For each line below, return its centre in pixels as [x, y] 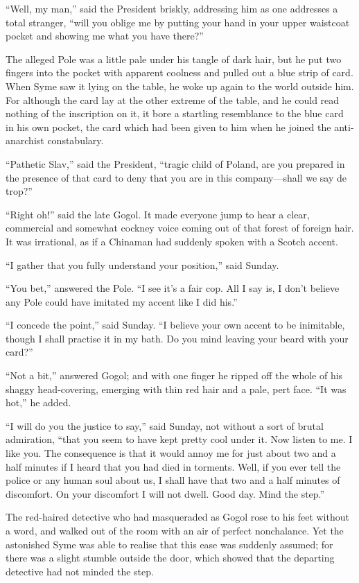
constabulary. [76, 140]
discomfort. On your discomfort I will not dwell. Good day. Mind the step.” [165, 493]
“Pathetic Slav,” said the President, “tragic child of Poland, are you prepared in [175, 163]
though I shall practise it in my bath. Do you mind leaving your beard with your [177, 338]
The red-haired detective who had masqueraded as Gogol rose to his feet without [177, 517]
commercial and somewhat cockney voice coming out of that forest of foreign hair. [180, 228]
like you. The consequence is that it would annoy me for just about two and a [171, 453]
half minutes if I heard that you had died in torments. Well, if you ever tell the [173, 466]
